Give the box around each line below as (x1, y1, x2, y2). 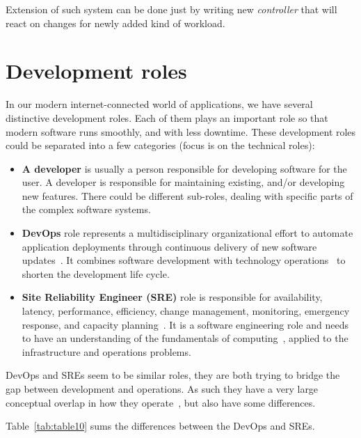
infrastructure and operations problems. (22, 344, 191, 359)
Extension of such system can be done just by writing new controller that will (6, 2, 337, 16)
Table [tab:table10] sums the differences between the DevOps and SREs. (6, 419, 315, 433)
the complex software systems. (22, 202, 151, 217)
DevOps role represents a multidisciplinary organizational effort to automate (22, 226, 353, 240)
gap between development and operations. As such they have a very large (6, 382, 319, 396)
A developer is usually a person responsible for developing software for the (22, 161, 347, 175)
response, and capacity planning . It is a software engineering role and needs (22, 317, 348, 331)
